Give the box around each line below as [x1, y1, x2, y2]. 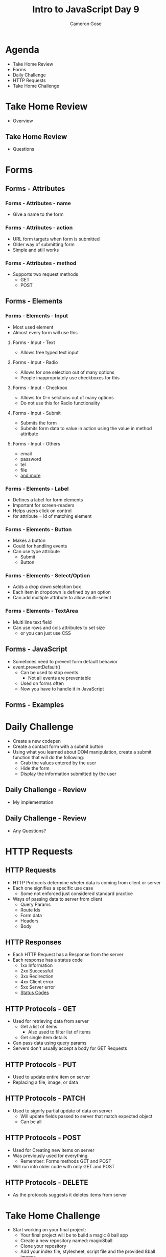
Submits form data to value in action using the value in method [20, 425, 152, 431]
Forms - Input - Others [12, 440, 60, 447]
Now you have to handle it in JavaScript [20, 685, 104, 692]
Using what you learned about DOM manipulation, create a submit [12, 748, 152, 755]
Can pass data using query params [12, 1040, 87, 1046]
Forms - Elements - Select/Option [5, 572, 90, 579]
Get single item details [20, 1035, 67, 1041]
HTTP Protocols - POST [5, 1133, 82, 1142]
